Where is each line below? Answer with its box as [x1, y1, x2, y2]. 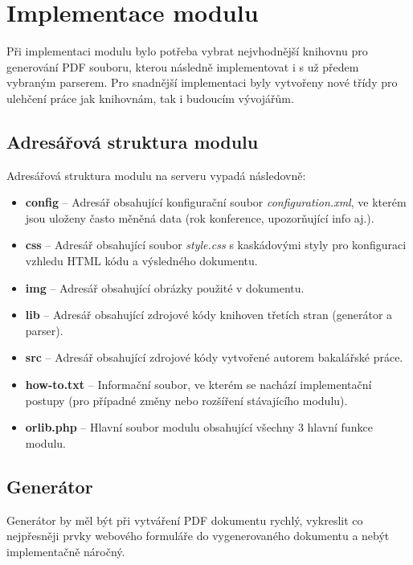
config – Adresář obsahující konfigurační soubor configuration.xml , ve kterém [25, 194, 407, 211]
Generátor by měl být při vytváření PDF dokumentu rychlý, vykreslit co [6, 511, 363, 528]
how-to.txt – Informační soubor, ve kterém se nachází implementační [25, 376, 372, 393]
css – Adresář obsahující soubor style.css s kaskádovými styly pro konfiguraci [25, 236, 407, 253]
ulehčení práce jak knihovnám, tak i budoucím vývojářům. [6, 89, 294, 106]
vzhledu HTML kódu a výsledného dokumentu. [25, 252, 258, 269]
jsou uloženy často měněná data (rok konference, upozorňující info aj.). [25, 209, 374, 226]
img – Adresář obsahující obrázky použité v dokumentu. [25, 279, 305, 296]
